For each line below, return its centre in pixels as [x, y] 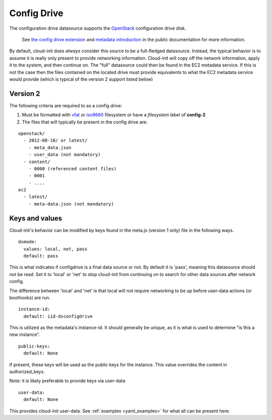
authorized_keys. [27, 372]
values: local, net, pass [55, 249]
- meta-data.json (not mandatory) [71, 204]
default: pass [41, 256]
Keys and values [36, 218]
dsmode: [28, 242]
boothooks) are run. [30, 298]
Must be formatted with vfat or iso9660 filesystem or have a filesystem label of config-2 [114, 115]
